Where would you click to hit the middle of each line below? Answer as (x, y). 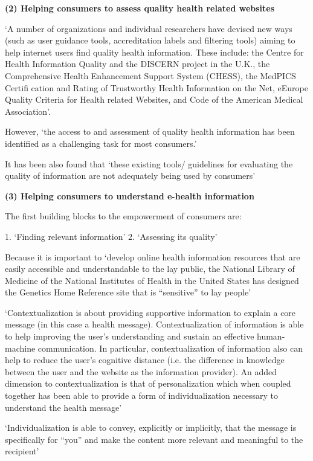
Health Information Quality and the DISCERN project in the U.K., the (137, 64)
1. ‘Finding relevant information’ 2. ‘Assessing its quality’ (111, 236)
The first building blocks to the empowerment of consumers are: (123, 216)
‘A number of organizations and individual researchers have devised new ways (149, 28)
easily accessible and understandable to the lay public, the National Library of (150, 269)
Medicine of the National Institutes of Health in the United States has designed (152, 280)
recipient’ (22, 451)
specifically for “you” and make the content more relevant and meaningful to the (154, 439)
